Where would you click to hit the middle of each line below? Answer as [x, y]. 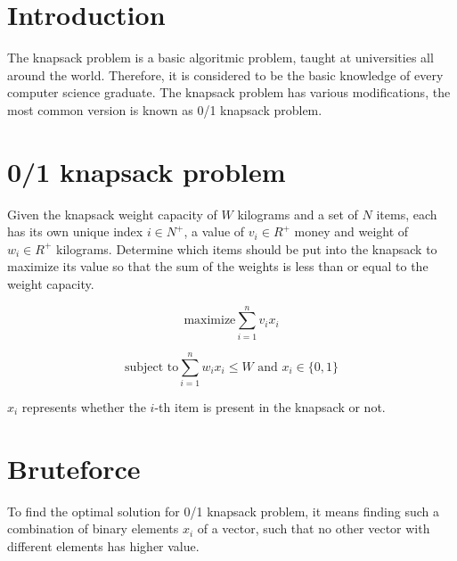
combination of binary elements [93, 528]
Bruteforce [74, 468]
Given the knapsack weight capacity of [112, 214]
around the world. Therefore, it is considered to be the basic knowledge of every [225, 74]
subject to [151, 367]
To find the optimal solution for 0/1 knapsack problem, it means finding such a [223, 511]
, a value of [214, 231]
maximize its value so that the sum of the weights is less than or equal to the [218, 266]
